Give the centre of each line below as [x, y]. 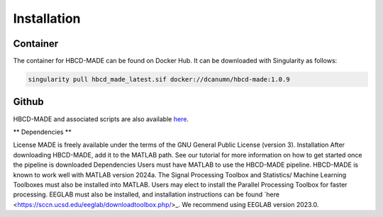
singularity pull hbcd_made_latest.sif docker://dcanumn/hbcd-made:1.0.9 [159, 79]
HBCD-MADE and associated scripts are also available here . [101, 119]
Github [28, 102]
